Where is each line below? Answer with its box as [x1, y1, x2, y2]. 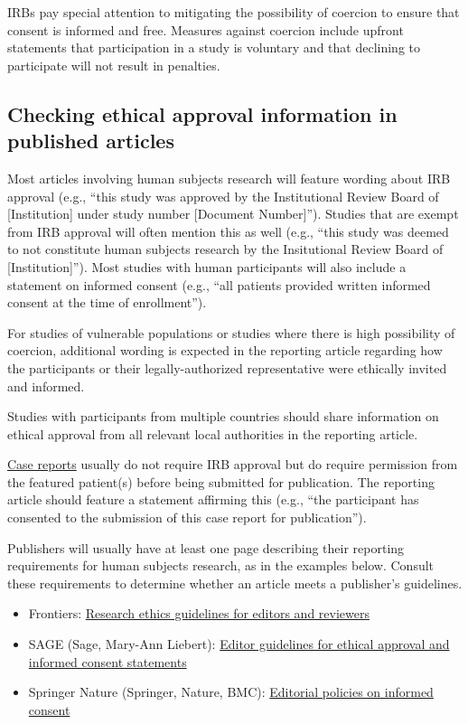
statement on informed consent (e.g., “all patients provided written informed [7, 275, 431, 294]
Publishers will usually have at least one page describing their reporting [7, 538, 405, 557]
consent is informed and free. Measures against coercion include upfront [7, 20, 404, 39]
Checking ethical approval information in [7, 99, 398, 127]
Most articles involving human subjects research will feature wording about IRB [7, 168, 451, 187]
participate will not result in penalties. [7, 55, 220, 74]
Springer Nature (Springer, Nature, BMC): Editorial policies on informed [28, 682, 434, 701]
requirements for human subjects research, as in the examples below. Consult [7, 556, 435, 575]
